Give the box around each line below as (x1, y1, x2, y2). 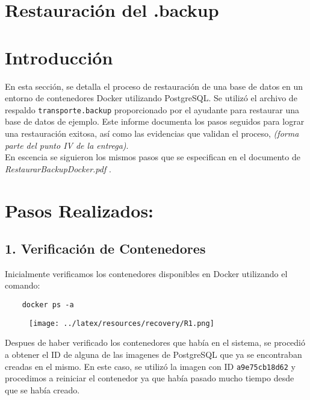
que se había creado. (5, 383, 80, 396)
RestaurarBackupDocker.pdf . (5, 162, 111, 175)
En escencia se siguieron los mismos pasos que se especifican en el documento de (5, 151, 300, 163)
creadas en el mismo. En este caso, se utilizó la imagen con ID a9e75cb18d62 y (5, 360, 296, 372)
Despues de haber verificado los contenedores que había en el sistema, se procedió (5, 336, 305, 349)
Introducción (5, 45, 113, 69)
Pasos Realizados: (5, 198, 154, 222)
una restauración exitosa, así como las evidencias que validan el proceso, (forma (5, 127, 299, 139)
